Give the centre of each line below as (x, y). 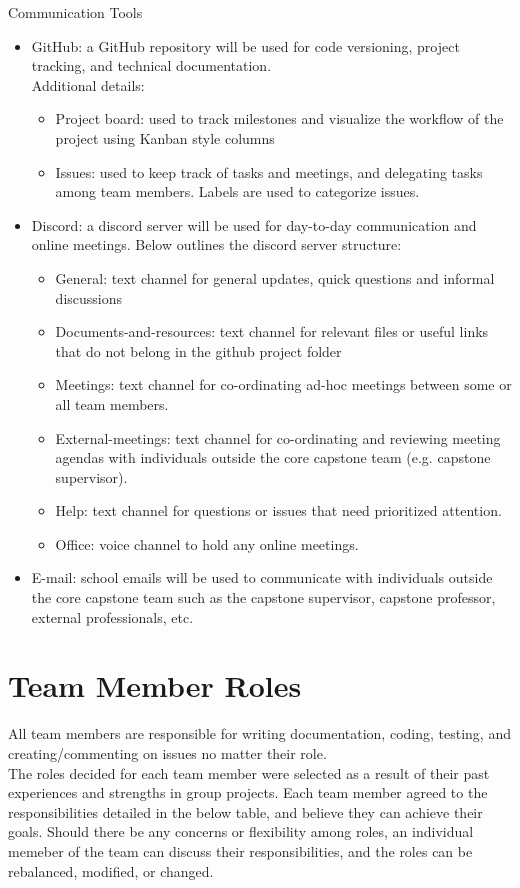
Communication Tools (75, 12)
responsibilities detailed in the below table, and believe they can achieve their (245, 811)
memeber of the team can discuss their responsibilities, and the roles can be (240, 850)
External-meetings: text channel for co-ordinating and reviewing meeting (278, 437)
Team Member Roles (155, 685)
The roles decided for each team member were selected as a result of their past (249, 772)
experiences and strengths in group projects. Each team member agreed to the (248, 792)
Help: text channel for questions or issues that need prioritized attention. (278, 510)
